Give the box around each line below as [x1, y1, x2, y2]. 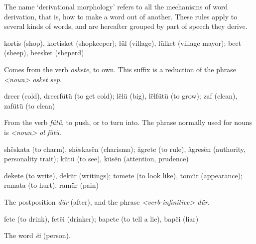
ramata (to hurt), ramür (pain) [4, 180, 99, 190]
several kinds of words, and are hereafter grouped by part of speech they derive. [4, 21, 248, 31]
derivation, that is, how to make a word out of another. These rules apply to [4, 11, 238, 21]
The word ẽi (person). [4, 230, 71, 241]
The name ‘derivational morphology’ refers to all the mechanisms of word [4, 1, 228, 11]
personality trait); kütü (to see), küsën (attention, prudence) [4, 153, 189, 164]
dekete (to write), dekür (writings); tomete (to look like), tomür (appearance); [4, 170, 243, 180]
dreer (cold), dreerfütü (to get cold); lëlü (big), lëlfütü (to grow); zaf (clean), [4, 91, 238, 101]
